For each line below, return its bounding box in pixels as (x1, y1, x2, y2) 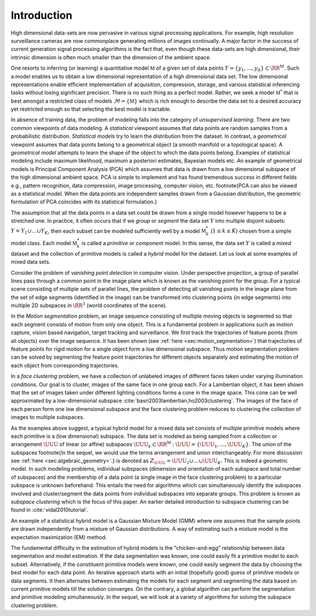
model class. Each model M (11, 239, 77, 246)
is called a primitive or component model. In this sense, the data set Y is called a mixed (81, 239, 291, 246)
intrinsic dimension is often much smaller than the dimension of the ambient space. (11, 53, 211, 61)
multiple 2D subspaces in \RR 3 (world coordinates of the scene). (11, 301, 167, 309)
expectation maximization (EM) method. (11, 533, 107, 540)
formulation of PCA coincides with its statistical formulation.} (11, 198, 157, 205)
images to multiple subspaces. (11, 414, 85, 421)
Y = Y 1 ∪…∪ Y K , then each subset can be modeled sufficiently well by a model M (11, 227, 206, 236)
